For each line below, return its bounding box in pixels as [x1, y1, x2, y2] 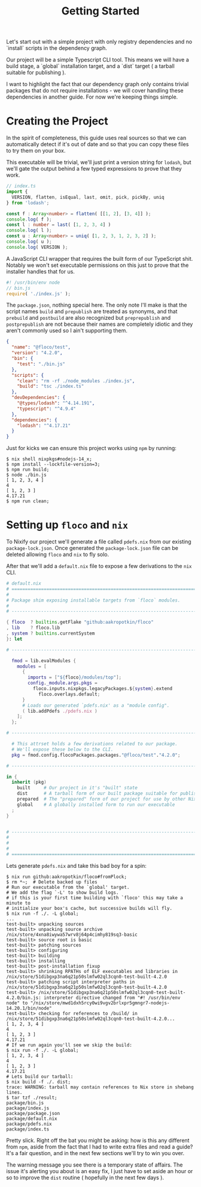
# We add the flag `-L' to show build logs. [6, 889, 119, 896]
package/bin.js [6, 1100, 44, 1106]
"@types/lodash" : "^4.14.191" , [17, 400, 95, 406]
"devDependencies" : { [11, 395, 66, 401]
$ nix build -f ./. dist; [6, 1079, 71, 1085]
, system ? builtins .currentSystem [6, 630, 95, 636]
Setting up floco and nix [6, 518, 129, 532]
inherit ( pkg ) [11, 780, 47, 786]
